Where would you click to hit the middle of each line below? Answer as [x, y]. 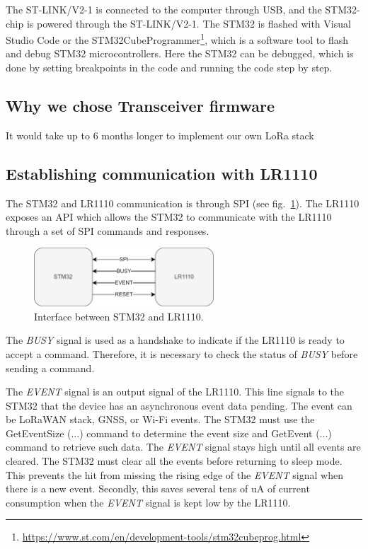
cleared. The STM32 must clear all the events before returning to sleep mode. [174, 461]
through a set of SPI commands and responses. [108, 230]
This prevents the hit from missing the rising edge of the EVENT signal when [174, 474]
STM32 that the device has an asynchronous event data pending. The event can [179, 405]
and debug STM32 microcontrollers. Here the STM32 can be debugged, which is [180, 53]
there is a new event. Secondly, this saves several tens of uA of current [158, 489]
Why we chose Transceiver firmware [140, 106]
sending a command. [50, 368]
